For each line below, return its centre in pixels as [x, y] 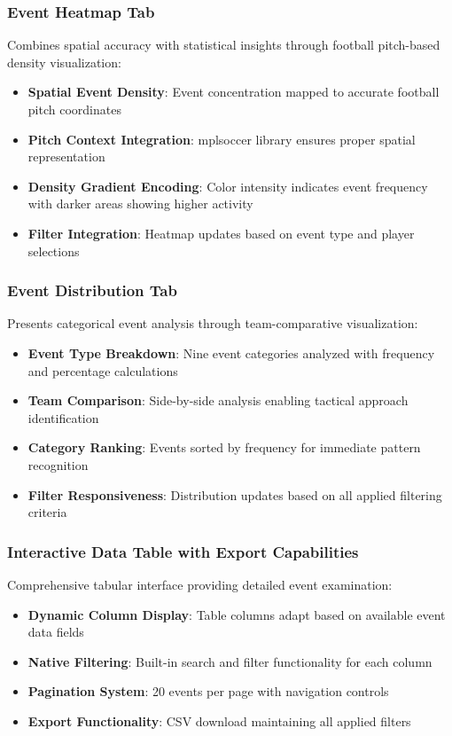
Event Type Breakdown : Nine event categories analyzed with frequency [231, 352]
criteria [47, 512]
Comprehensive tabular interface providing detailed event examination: [200, 584]
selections [54, 251]
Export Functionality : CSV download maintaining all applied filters [219, 720]
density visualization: [64, 62]
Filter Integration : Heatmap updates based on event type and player [221, 233]
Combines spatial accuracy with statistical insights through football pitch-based [224, 45]
